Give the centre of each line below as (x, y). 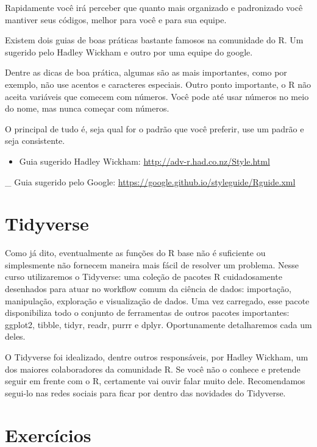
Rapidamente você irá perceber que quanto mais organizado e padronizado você (154, 7)
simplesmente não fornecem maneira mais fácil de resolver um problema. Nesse (152, 264)
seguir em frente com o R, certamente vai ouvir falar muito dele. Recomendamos (155, 381)
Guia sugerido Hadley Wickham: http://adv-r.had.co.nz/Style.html (144, 161)
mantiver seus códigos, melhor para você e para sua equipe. (116, 19)
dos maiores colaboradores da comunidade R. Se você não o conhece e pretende (153, 369)
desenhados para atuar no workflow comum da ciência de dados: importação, (148, 289)
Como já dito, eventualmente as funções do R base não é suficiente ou (135, 253)
